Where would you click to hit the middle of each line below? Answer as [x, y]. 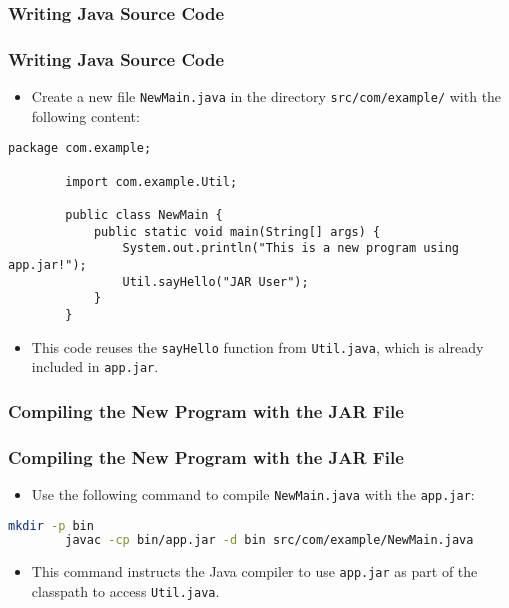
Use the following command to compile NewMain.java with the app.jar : [253, 493]
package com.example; [80, 148]
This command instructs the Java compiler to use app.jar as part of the [254, 571]
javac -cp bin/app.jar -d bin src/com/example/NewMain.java [269, 540]
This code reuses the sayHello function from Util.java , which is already [257, 346]
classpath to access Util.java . [125, 590]
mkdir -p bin [51, 525]
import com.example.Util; [151, 181]
